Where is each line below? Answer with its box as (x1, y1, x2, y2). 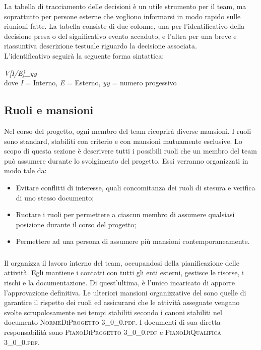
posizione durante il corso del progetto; (16, 219, 137, 229)
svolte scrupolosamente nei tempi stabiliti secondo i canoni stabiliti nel (4, 307, 222, 317)
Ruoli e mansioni (4, 102, 94, 118)
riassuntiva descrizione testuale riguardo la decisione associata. (4, 40, 197, 51)
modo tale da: (4, 165, 47, 176)
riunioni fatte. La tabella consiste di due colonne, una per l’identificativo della (4, 21, 245, 31)
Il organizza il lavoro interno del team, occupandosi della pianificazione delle (4, 257, 239, 268)
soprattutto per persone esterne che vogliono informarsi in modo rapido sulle (4, 11, 241, 21)
